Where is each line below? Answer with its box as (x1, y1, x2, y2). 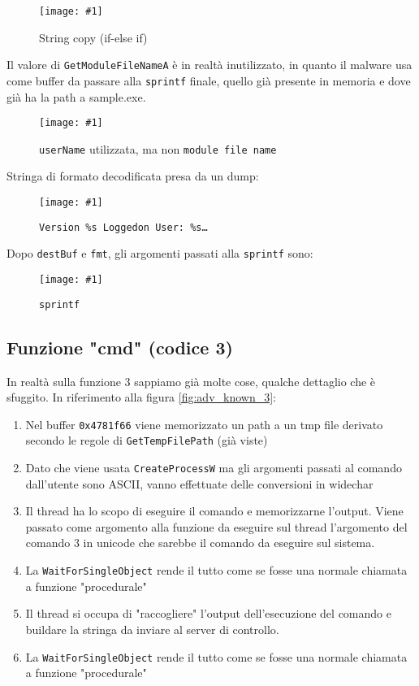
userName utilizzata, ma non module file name (39, 140, 277, 157)
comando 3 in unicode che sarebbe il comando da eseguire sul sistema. (25, 534, 375, 551)
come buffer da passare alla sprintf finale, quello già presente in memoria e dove (6, 72, 411, 89)
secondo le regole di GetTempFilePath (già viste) (25, 432, 268, 449)
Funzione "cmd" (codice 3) (6, 334, 233, 359)
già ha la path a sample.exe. (6, 88, 146, 105)
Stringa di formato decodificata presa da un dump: (6, 167, 259, 185)
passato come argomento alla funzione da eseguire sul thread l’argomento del (25, 518, 408, 535)
